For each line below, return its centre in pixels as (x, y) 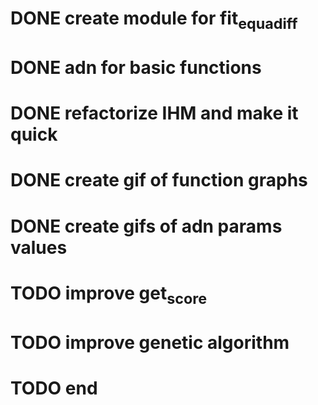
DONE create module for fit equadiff (154, 20)
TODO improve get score (109, 295)
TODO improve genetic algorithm (150, 342)
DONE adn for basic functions (136, 67)
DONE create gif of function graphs (159, 180)
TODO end (54, 388)
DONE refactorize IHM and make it (154, 113)
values (39, 247)
